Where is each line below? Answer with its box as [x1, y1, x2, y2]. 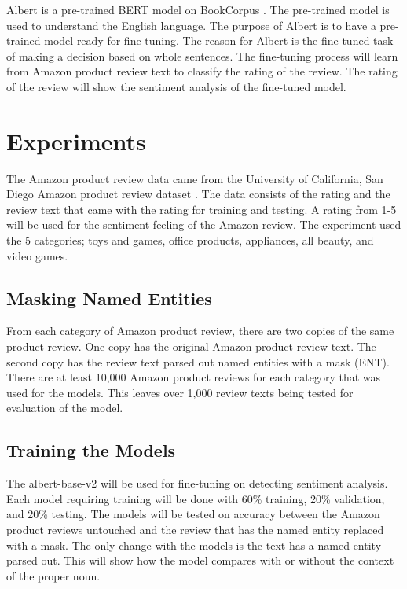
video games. [6, 247, 68, 263]
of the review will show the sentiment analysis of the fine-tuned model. [6, 78, 346, 94]
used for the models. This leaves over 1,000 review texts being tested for [6, 384, 354, 400]
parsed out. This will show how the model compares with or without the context [6, 552, 394, 569]
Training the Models [6, 438, 176, 462]
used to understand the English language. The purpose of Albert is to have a [6, 17, 376, 33]
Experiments [6, 124, 146, 156]
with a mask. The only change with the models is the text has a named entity [6, 536, 382, 553]
